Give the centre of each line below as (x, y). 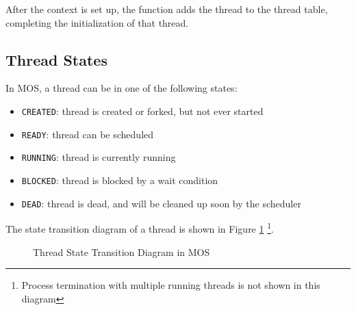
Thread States (56, 59)
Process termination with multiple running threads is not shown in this (171, 285)
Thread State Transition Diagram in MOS (122, 251)
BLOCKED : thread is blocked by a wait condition (120, 180)
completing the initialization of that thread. (97, 22)
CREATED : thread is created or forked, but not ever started (142, 111)
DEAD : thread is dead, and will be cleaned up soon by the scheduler (161, 203)
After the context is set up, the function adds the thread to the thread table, (167, 9)
